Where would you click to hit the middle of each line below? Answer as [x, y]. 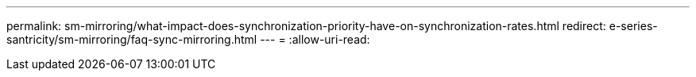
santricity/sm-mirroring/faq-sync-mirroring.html [132, 39]
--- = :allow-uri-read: [315, 39]
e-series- [633, 26]
